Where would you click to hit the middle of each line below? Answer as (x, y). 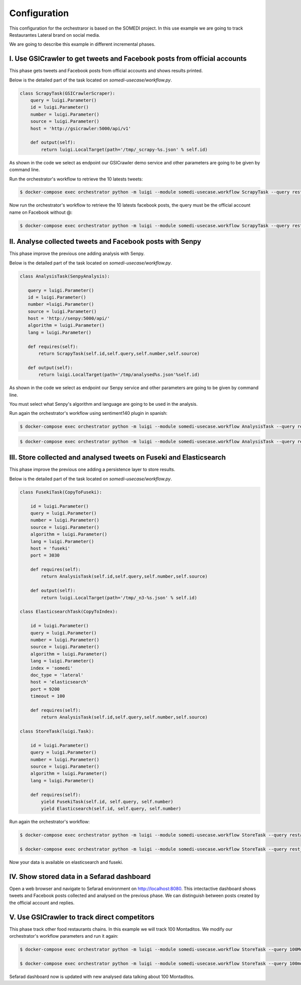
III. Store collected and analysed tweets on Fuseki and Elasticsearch (117, 458)
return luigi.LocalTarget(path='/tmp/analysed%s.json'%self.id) (119, 375)
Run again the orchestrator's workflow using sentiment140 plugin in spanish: (88, 413)
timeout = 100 (48, 696)
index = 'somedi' (52, 668)
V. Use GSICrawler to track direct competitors (82, 917)
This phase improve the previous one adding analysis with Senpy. (77, 253)
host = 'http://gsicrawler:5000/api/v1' (81, 128)
